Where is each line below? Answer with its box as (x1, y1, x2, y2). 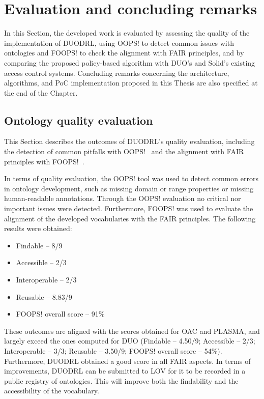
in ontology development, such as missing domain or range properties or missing (4, 183, 254, 193)
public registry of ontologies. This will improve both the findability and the (4, 375, 239, 386)
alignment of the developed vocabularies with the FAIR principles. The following (4, 213, 256, 223)
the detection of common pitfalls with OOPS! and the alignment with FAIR (4, 146, 244, 157)
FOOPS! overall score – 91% (16, 308, 105, 319)
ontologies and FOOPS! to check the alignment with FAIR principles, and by (4, 47, 244, 58)
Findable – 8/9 (16, 240, 63, 250)
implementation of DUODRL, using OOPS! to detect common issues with (4, 37, 234, 48)
